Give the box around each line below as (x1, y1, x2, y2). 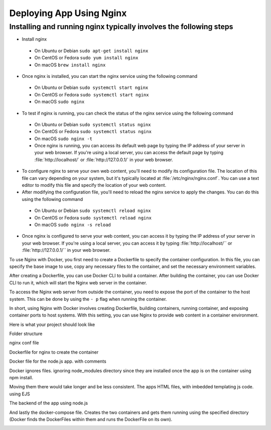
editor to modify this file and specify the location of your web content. (22, 182, 167, 188)
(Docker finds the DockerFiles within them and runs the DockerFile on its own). (9, 416, 173, 422)
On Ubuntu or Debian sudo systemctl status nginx (34, 121, 151, 128)
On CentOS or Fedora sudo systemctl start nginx (34, 91, 149, 97)
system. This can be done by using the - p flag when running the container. (9, 296, 167, 302)
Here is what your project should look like (9, 321, 95, 328)
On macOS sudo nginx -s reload (34, 222, 111, 228)
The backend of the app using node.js (9, 400, 88, 406)
